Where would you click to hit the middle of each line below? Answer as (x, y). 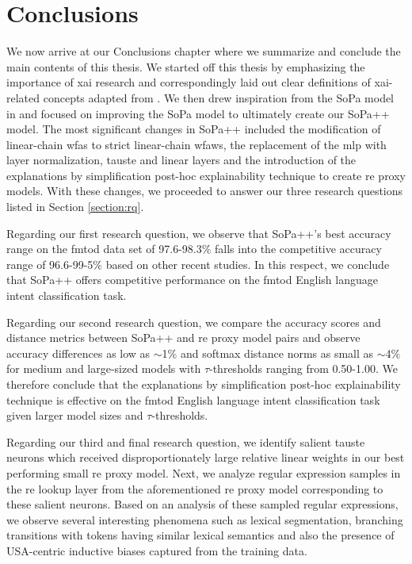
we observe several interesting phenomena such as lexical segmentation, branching (205, 519)
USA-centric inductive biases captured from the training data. (157, 550)
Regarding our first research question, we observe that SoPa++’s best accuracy (199, 233)
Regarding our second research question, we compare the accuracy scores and (194, 322)
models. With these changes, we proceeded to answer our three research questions (205, 191)
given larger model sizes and (75, 415)
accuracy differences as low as (78, 353)
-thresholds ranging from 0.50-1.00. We (303, 368)
